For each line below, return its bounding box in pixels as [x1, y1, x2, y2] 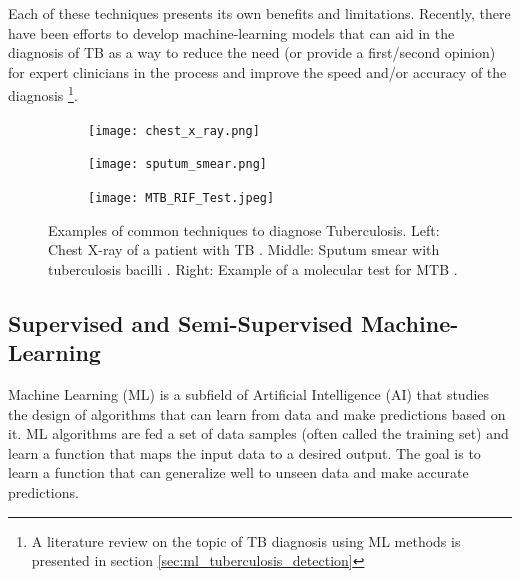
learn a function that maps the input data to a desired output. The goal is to [8, 442, 481, 463]
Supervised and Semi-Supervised [8, 307, 353, 338]
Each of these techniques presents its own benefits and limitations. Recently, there [8, 3, 511, 23]
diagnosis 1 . [8, 82, 78, 106]
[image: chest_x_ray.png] [88, 123, 260, 138]
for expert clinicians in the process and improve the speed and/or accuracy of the [8, 61, 507, 82]
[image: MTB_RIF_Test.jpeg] [88, 190, 275, 205]
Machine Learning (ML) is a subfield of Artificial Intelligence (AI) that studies [8, 383, 490, 404]
